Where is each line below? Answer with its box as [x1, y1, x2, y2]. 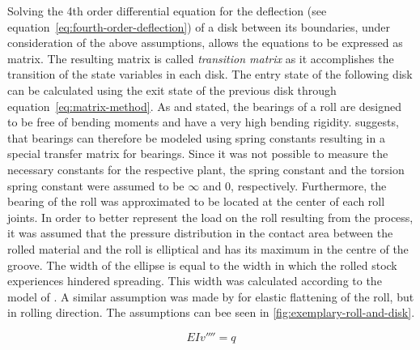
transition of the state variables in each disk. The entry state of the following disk [7, 66, 413, 83]
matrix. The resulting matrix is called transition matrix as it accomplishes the [7, 49, 394, 66]
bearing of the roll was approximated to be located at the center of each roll [7, 193, 385, 210]
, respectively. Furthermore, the [231, 177, 387, 194]
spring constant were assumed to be [7, 177, 185, 194]
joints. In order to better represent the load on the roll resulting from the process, [7, 208, 414, 225]
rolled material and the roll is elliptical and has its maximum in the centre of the [7, 240, 409, 257]
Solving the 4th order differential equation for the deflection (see [7, 2, 327, 19]
